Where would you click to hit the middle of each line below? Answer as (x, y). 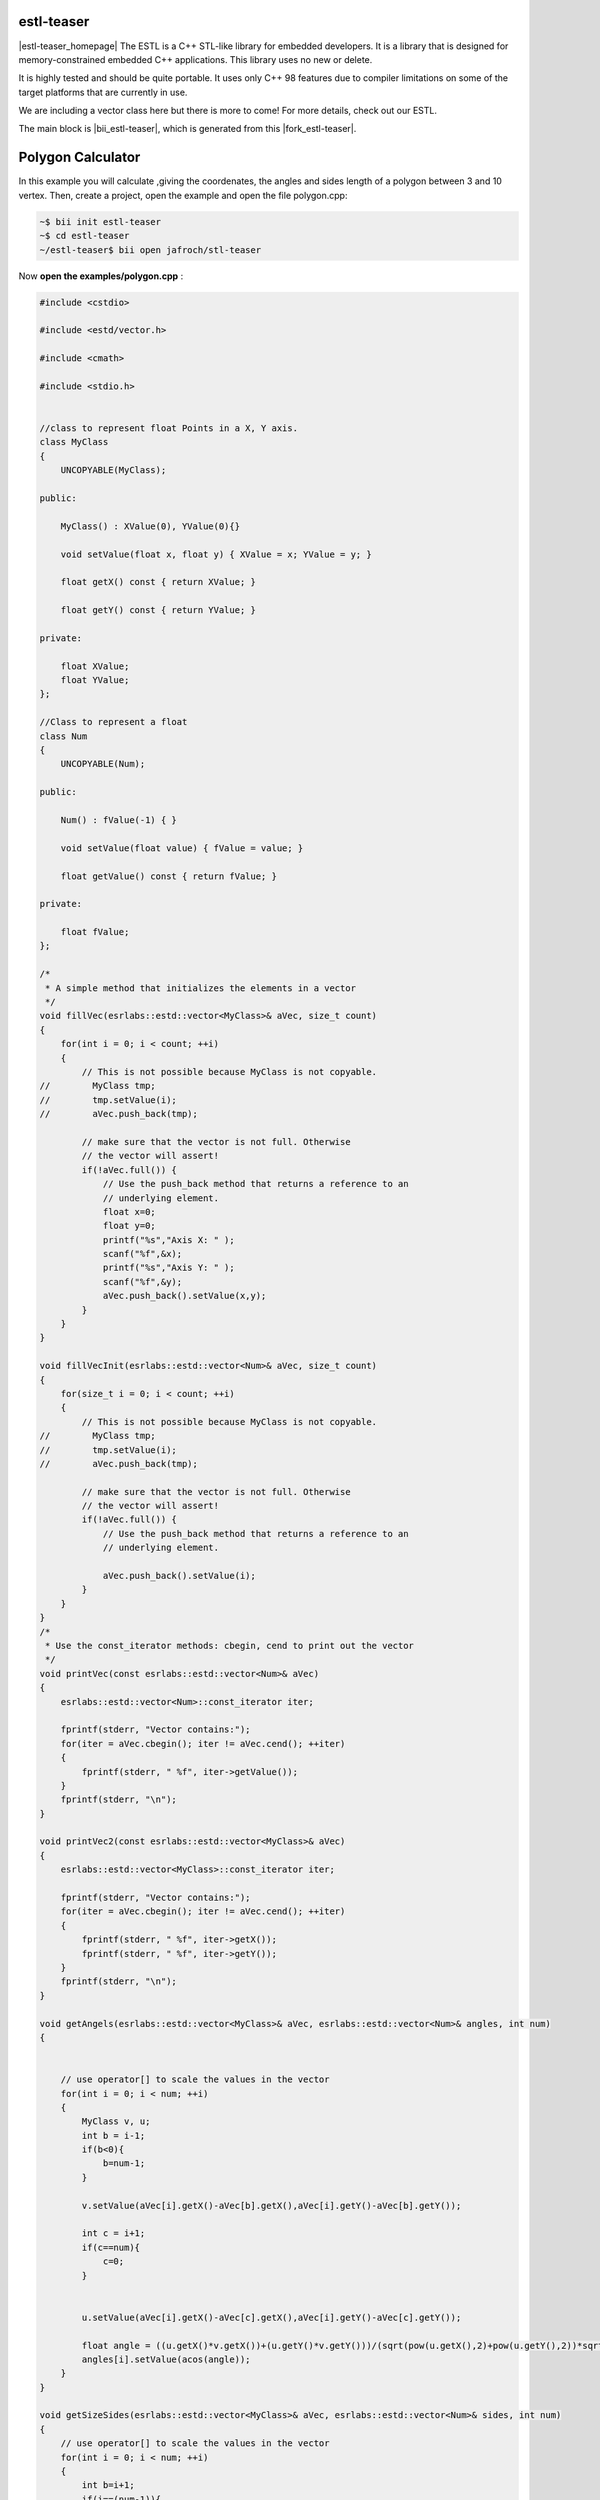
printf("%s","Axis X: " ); (168, 1239)
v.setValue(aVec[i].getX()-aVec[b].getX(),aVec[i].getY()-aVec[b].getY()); (271, 2205)
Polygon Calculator (79, 157)
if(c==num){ (110, 2247)
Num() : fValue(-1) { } (118, 819)
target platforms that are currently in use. (103, 92)
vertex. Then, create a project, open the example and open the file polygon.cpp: (183, 195)
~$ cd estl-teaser (84, 236)
